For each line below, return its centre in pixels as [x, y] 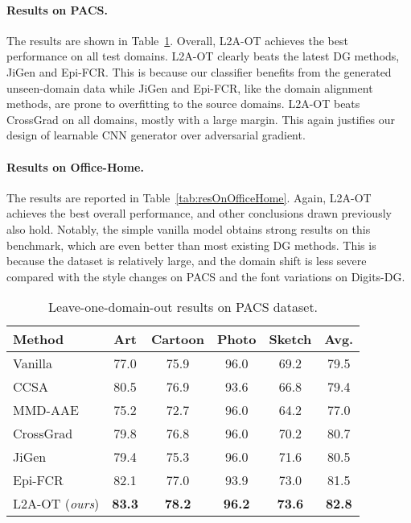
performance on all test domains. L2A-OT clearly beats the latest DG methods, [203, 56]
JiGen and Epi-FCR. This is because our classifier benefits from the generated [199, 71]
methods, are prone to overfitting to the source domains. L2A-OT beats [183, 104]
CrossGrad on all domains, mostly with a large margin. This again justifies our [201, 119]
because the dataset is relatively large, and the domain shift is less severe [187, 261]
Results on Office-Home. [75, 166]
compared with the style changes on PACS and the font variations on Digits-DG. [206, 276]
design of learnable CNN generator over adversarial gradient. [156, 135]
